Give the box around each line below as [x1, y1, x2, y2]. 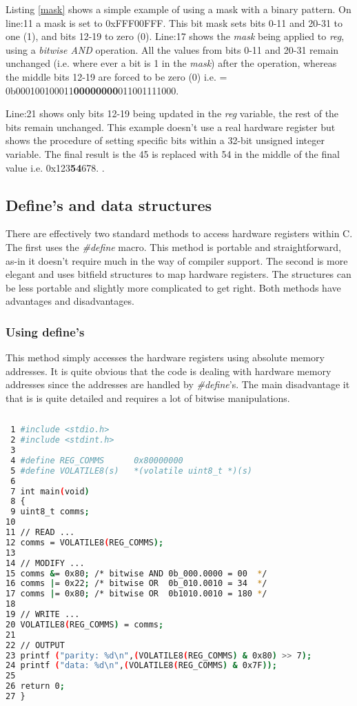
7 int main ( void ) [10, 486, 90, 496]
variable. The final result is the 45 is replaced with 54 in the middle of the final [6, 146, 340, 161]
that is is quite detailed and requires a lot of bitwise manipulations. [6, 390, 290, 405]
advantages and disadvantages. [6, 294, 134, 308]
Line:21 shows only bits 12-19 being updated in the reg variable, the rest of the [6, 106, 339, 121]
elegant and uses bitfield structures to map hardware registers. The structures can [6, 267, 351, 281]
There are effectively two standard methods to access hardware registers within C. [6, 226, 353, 241]
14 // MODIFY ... [6, 558, 85, 568]
